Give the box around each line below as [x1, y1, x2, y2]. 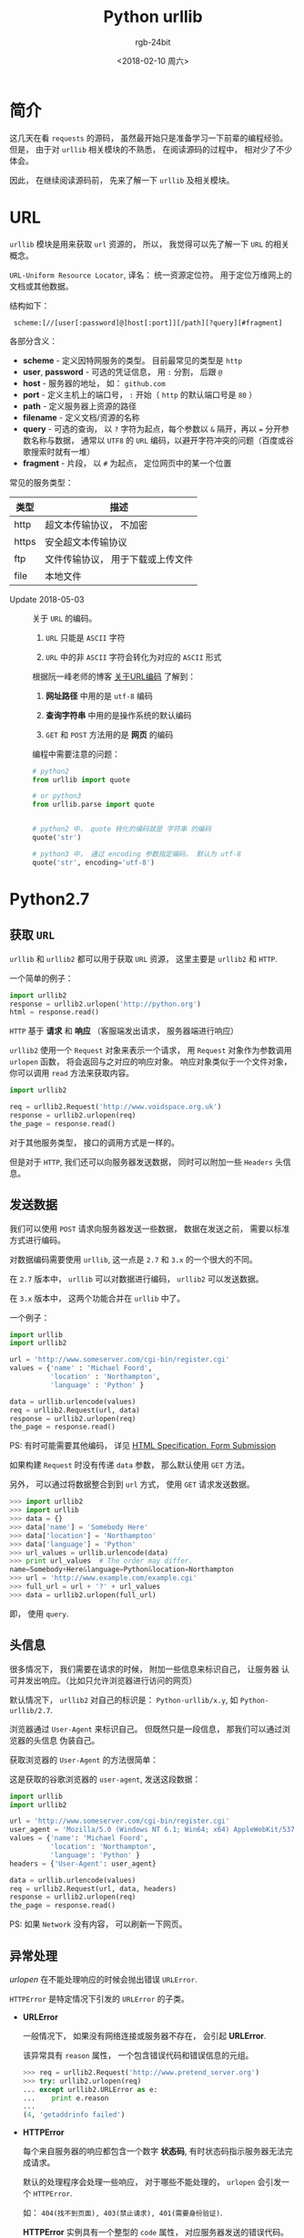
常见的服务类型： [9, 476, 74, 487]
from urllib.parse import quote [32, 800, 155, 810]
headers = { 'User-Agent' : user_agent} [9, 1859, 157, 1868]
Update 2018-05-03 [9, 593, 85, 604]
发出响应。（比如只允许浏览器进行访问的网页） [25, 1675, 198, 1686]
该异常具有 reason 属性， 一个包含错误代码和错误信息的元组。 [22, 2049, 254, 2060]
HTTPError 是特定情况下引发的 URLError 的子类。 [9, 1992, 189, 2004]
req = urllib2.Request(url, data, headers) [9, 1884, 177, 1893]
